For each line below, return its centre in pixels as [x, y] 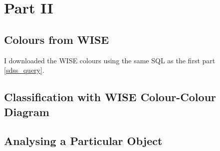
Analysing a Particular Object [83, 141]
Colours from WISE [57, 39]
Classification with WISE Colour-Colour [110, 97]
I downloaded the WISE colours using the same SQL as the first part [110, 60]
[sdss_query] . [24, 70]
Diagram [27, 111]
